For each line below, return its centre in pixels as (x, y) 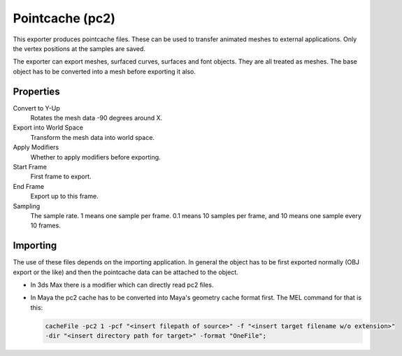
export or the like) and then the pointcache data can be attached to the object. (126, 272)
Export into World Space (48, 128)
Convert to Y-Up (37, 108)
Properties (36, 91)
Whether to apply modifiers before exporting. (95, 157)
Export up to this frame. (64, 197)
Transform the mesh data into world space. (93, 137)
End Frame (29, 186)
